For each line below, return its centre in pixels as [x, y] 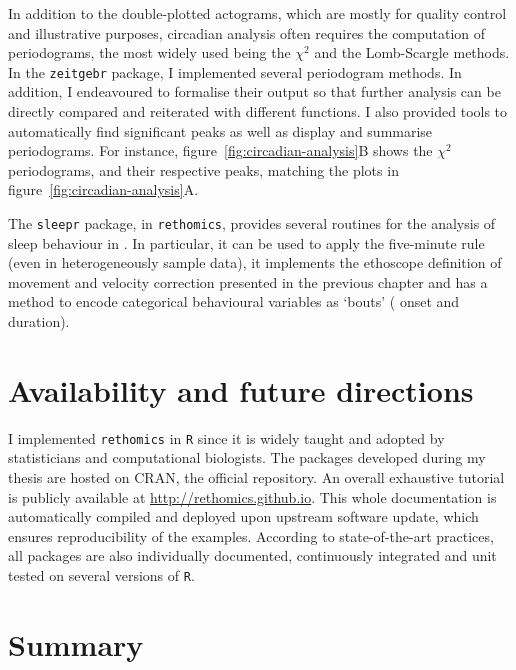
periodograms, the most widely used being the [149, 52]
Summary [76, 643]
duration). [39, 321]
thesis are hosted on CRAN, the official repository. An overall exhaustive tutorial [256, 477]
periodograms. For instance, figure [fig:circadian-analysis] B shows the [220, 150]
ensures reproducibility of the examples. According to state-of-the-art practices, [251, 535]
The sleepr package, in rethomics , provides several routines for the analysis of [252, 223]
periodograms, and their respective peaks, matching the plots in [203, 169]
